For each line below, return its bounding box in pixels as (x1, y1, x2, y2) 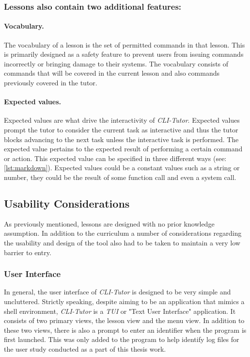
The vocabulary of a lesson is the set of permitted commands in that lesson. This (4, 39, 245, 49)
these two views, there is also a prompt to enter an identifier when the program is (4, 325, 247, 335)
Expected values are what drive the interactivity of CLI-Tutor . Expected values (4, 115, 240, 125)
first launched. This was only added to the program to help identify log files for (4, 334, 239, 344)
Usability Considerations (4, 195, 130, 211)
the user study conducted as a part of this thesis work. (4, 343, 166, 354)
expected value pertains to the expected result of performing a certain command (4, 144, 243, 154)
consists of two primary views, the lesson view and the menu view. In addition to (4, 315, 245, 325)
